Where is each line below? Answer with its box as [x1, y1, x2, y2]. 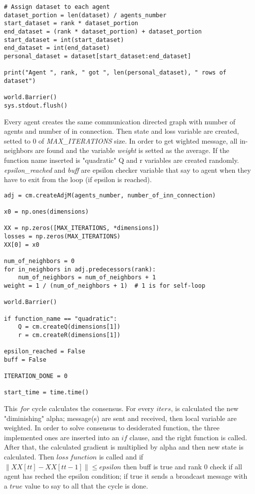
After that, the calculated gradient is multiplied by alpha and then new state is [4, 442, 244, 452]
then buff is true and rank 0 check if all [123, 461, 242, 471]
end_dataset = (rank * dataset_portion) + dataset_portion [4, 28, 202, 35]
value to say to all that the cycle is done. [25, 480, 148, 491]
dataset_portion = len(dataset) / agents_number [4, 11, 167, 19]
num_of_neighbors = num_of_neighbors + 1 [18, 274, 156, 281]
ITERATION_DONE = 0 [4, 373, 68, 380]
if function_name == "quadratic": [4, 315, 117, 322]
